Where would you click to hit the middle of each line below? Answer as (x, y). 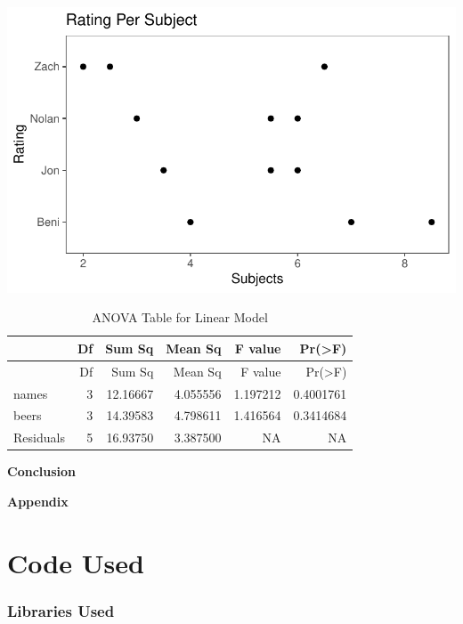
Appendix (38, 501)
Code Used (76, 562)
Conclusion (42, 471)
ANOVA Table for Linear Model (180, 317)
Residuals (39, 438)
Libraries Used (61, 610)
